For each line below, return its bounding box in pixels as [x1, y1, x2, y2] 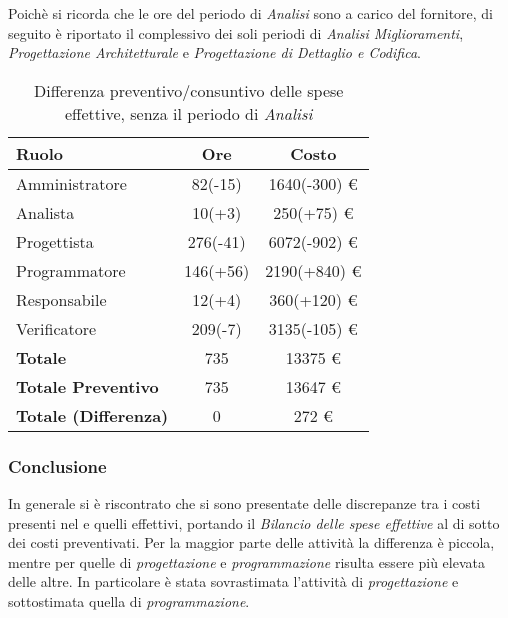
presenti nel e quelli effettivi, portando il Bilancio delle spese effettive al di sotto [8, 512, 500, 533]
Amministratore [16, 171, 127, 195]
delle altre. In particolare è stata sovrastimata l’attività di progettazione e [8, 571, 459, 592]
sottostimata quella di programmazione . [8, 590, 250, 611]
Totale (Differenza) [16, 403, 169, 427]
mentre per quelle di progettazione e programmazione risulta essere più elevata [8, 551, 485, 572]
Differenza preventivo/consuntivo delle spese [34, 78, 344, 102]
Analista [16, 200, 75, 224]
